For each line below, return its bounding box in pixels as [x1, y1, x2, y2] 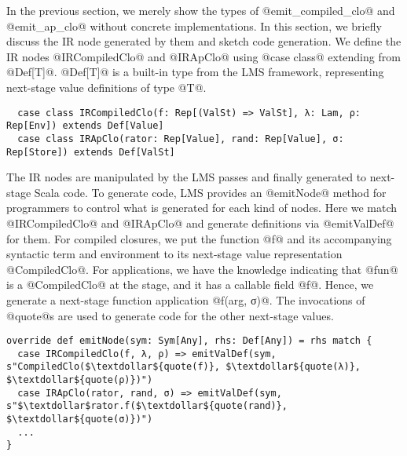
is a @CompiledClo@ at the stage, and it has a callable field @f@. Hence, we [6, 276, 374, 293]
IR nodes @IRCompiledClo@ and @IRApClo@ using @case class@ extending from [6, 48, 401, 64]
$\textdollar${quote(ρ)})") [6, 374, 153, 386]
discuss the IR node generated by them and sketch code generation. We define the [6, 33, 401, 49]
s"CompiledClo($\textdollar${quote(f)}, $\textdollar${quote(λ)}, [6, 361, 361, 373]
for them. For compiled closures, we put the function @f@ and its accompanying [6, 230, 392, 246]
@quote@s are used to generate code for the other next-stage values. [6, 307, 334, 323]
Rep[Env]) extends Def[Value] [6, 120, 164, 132]
